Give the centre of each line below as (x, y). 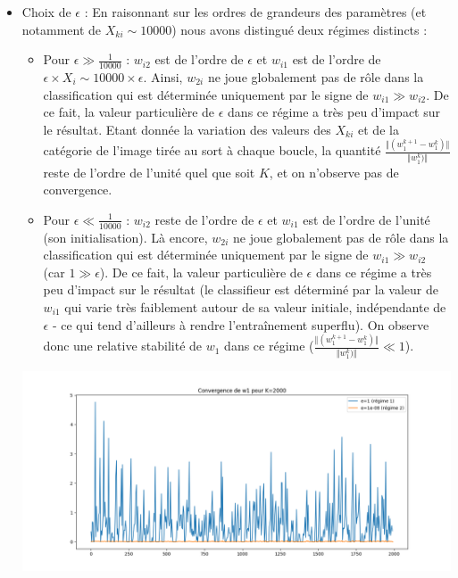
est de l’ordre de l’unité (366, 219)
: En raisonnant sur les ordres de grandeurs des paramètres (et (255, 12)
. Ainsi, (163, 77)
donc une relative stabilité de (123, 346)
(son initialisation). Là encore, (125, 237)
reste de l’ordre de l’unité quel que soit (149, 172)
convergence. (78, 190)
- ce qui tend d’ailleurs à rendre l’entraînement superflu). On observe (241, 324)
